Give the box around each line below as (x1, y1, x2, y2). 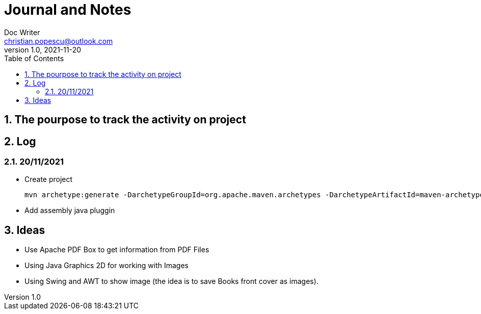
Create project (24, 175, 73, 184)
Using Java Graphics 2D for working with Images (24, 261, 189, 270)
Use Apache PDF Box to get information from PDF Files (24, 245, 209, 254)
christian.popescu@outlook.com (4, 36, 113, 45)
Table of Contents (4, 54, 64, 63)
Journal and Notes (4, 1, 131, 18)
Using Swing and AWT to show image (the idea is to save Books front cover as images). (24, 277, 318, 286)
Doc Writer (4, 28, 40, 37)
